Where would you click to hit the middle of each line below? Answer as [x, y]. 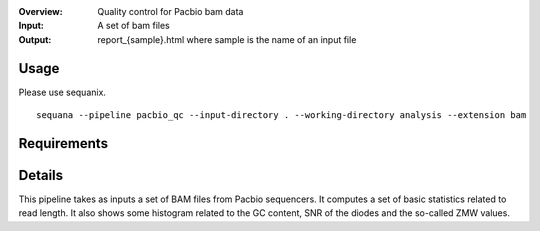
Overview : [41, 11]
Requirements [63, 143]
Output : [35, 39]
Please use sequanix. [62, 92]
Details [41, 175]
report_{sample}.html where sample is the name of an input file [227, 39]
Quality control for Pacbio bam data [170, 11]
